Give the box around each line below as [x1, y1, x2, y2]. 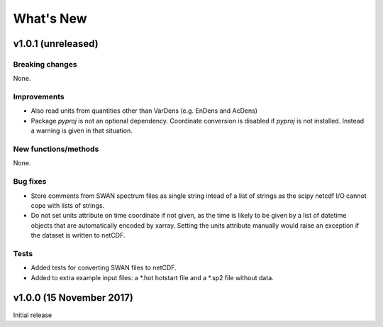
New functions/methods [13, 144, 99, 154]
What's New [13, 11, 88, 26]
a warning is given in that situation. [30, 126, 133, 135]
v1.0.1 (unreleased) [13, 38, 99, 50]
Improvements [13, 92, 65, 102]
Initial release [13, 311, 52, 319]
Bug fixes [13, 177, 47, 187]
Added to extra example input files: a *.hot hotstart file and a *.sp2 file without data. [30, 273, 274, 282]
